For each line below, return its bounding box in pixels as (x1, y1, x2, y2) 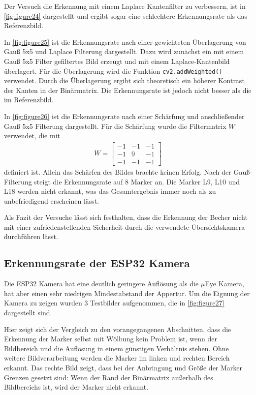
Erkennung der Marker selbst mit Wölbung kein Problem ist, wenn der (4, 334, 217, 344)
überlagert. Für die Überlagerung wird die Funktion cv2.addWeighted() (4, 65, 223, 76)
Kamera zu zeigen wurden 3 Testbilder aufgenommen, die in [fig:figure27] (4, 298, 224, 308)
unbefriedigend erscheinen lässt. (4, 195, 99, 206)
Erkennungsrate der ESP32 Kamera (4, 255, 190, 271)
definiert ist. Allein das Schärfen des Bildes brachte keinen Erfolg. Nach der (4, 166, 231, 177)
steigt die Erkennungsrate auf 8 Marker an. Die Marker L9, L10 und (34, 176, 240, 186)
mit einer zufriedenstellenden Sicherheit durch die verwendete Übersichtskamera (4, 221, 245, 232)
